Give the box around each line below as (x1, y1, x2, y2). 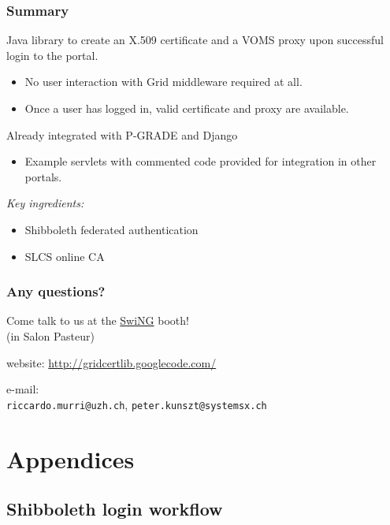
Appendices (6, 442, 135, 475)
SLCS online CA (24, 248, 105, 264)
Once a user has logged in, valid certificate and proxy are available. (24, 100, 349, 116)
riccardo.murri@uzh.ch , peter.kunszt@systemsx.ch (6, 396, 267, 412)
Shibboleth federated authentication (24, 221, 199, 237)
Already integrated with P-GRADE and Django (6, 126, 238, 143)
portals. (24, 168, 62, 184)
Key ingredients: (6, 195, 84, 211)
